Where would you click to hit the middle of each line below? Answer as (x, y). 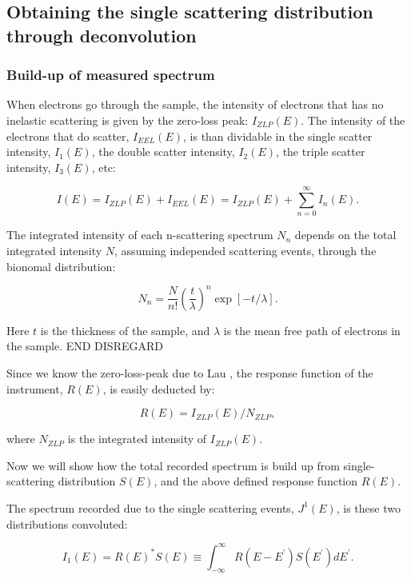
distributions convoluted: (67, 523)
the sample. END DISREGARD (85, 346)
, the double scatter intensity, (163, 152)
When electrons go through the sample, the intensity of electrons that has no (195, 104)
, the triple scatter (321, 152)
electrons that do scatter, (68, 136)
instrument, (35, 388)
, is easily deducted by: (159, 388)
